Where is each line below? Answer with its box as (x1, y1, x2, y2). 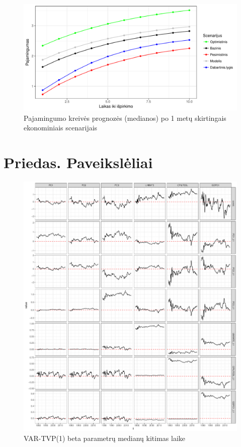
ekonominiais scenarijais (24, 122, 98, 133)
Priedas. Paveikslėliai (4, 152, 153, 172)
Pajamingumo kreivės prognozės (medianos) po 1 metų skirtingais (24, 112, 226, 123)
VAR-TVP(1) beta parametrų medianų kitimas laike (24, 432, 185, 443)
